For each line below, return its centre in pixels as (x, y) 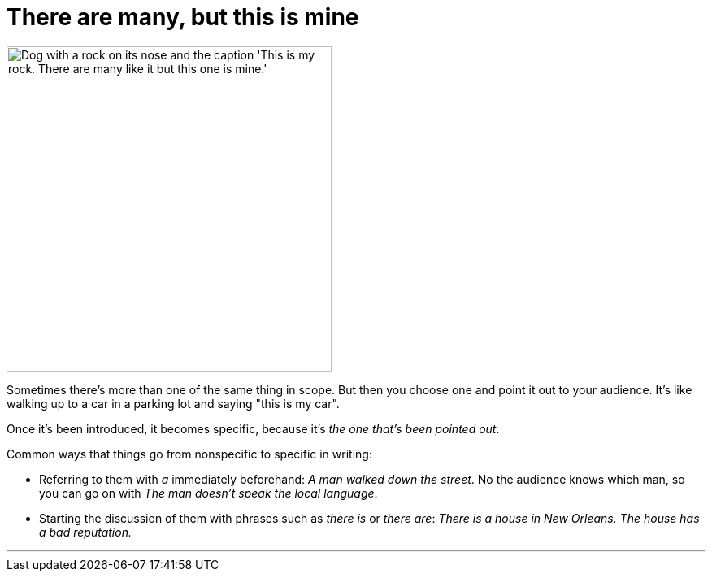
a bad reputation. (85, 532)
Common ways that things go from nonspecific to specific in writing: (189, 454)
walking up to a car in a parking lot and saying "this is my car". (173, 403)
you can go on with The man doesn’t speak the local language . (208, 493)
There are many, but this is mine (183, 17)
